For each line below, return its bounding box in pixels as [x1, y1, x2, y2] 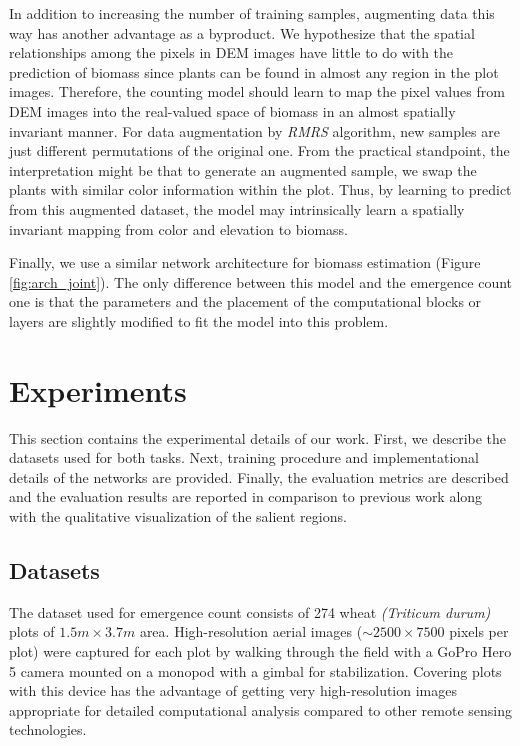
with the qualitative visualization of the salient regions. [9, 506, 347, 526]
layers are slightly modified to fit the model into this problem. [9, 310, 389, 331]
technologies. [9, 719, 87, 740]
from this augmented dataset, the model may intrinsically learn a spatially [9, 198, 465, 219]
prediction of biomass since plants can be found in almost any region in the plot [9, 61, 499, 82]
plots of [9, 621, 55, 642]
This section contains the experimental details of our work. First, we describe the [9, 427, 507, 448]
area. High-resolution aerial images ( [139, 621, 363, 642]
